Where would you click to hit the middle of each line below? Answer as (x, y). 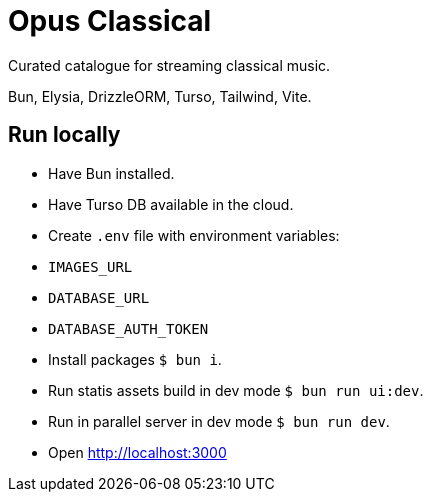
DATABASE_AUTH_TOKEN (128, 328)
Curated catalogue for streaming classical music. (169, 65)
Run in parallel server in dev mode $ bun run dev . (219, 421)
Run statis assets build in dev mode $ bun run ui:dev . (236, 390)
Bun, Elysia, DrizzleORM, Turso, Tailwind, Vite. (160, 96)
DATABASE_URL (99, 297)
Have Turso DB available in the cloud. (171, 204)
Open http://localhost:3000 (137, 452)
